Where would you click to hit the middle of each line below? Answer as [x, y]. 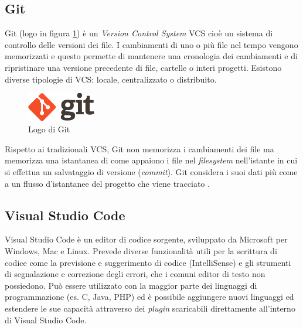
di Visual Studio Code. [46, 320]
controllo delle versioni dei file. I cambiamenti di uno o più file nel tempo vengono [151, 44]
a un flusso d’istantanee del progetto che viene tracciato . [107, 183]
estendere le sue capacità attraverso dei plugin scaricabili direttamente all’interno [150, 308]
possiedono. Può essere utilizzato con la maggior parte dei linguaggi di [131, 285]
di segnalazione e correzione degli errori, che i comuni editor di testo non [135, 274]
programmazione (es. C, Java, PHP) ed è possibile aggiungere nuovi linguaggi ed [149, 297]
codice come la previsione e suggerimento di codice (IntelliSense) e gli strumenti [148, 262]
